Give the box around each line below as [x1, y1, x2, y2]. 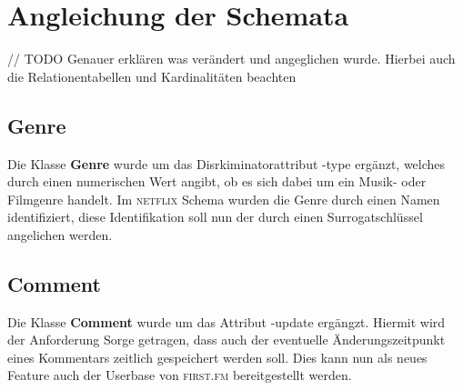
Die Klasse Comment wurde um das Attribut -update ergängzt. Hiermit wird [7, 312, 446, 331]
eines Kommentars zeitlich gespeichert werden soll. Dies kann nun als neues [7, 347, 428, 366]
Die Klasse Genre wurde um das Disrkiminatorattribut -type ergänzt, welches [7, 154, 446, 173]
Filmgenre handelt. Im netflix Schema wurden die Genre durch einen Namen [7, 189, 440, 208]
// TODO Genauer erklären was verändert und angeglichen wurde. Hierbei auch [7, 49, 456, 68]
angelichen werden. [7, 225, 113, 244]
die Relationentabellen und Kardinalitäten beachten [7, 66, 297, 85]
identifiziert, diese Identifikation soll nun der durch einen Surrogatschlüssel [7, 207, 423, 226]
